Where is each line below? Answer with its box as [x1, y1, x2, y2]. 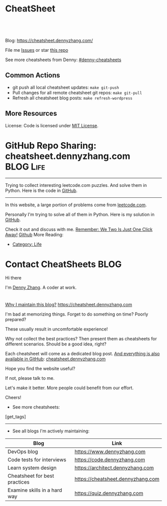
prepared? [5, 317, 26, 323]
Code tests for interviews [7, 456, 67, 463]
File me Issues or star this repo [5, 47, 69, 53]
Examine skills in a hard [7, 487, 62, 494]
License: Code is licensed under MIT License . [5, 122, 98, 128]
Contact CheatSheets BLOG [5, 258, 122, 270]
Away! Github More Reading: [5, 232, 64, 238]
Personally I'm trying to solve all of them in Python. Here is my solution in [5, 211, 155, 217]
